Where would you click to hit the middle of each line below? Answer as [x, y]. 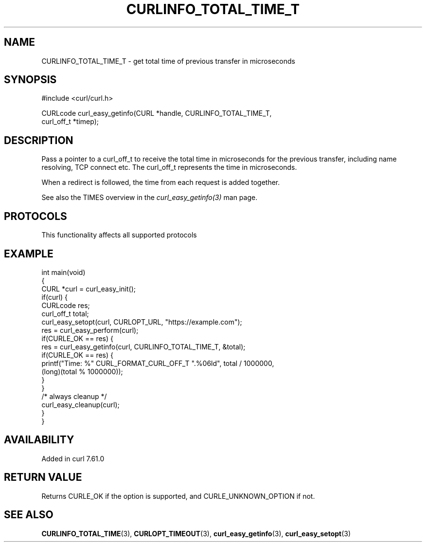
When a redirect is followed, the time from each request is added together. [161, 182]
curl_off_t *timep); [70, 122]
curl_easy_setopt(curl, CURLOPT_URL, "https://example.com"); [142, 322]
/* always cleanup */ [74, 396]
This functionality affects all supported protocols [119, 235]
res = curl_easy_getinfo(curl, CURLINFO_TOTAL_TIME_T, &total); [143, 346]
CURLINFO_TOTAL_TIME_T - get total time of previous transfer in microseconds [168, 61]
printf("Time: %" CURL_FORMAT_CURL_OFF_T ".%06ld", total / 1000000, [158, 363]
